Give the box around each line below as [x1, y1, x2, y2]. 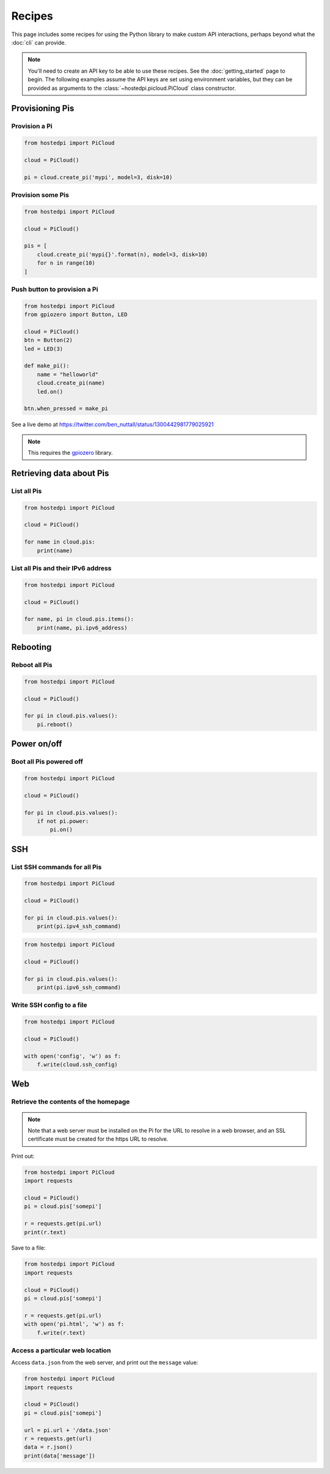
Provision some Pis [11, 190, 70, 199]
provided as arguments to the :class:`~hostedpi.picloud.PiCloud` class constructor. [28, 84, 237, 92]
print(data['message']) [24, 1452, 96, 1459]
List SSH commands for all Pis [11, 863, 102, 871]
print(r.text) [24, 1229, 67, 1236]
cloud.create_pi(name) [37, 380, 105, 386]
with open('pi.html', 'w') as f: [24, 1321, 125, 1328]
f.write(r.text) [37, 1329, 86, 1336]
